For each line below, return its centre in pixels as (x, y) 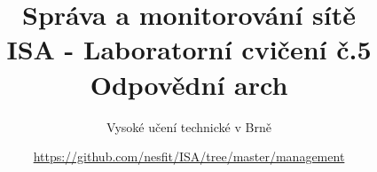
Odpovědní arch (189, 84)
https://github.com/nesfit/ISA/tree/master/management (189, 156)
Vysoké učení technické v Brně (189, 126)
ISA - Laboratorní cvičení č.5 (189, 49)
